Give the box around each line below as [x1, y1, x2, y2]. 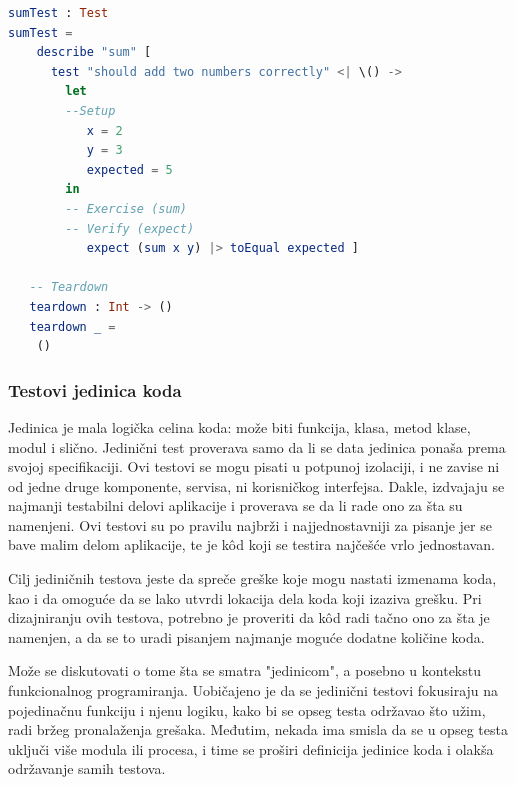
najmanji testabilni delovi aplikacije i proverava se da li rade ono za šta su [8, 495, 463, 516]
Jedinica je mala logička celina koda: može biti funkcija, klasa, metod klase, [8, 416, 471, 437]
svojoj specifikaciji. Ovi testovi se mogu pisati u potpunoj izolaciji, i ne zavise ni [8, 456, 500, 477]
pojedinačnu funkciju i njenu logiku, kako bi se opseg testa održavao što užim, [8, 699, 486, 720]
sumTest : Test [8, 6, 109, 20]
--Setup [65, 103, 116, 118]
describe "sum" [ [36, 45, 152, 60]
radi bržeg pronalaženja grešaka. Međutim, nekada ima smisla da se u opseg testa [8, 719, 508, 740]
